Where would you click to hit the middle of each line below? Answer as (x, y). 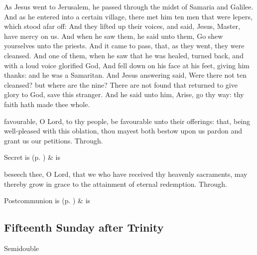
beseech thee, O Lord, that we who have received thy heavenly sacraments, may (126, 174)
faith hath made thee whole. (47, 104)
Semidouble (22, 248)
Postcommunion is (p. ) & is (47, 200)
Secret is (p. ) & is (32, 157)
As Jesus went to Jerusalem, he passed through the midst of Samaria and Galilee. (129, 6)
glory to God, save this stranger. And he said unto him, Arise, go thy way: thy (124, 94)
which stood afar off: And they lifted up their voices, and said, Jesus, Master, (122, 26)
